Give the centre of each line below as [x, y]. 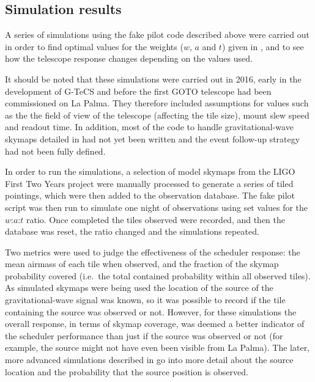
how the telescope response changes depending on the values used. [129, 58]
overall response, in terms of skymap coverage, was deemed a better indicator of [155, 324]
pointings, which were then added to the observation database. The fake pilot [150, 195]
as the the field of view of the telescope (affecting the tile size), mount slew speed [157, 115]
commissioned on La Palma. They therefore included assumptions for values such [157, 103]
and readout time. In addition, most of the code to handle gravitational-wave [149, 127]
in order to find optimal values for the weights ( [94, 46]
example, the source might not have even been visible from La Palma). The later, [157, 347]
